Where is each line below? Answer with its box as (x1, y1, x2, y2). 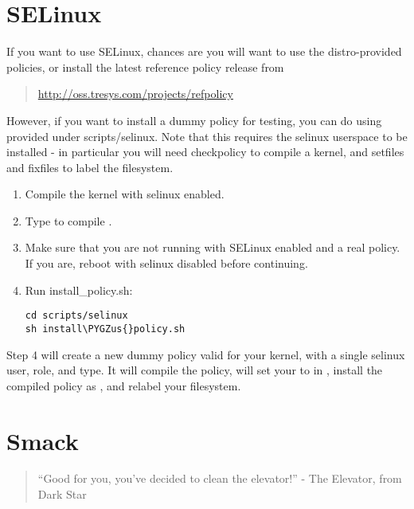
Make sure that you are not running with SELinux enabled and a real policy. (25, 239, 400, 256)
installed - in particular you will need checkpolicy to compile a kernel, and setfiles (6, 143, 404, 160)
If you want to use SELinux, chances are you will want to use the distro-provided (6, 43, 402, 60)
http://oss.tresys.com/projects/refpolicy (37, 85, 233, 102)
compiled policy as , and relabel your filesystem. (6, 377, 241, 393)
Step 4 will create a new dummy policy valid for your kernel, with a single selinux (6, 346, 405, 362)
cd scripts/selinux (25, 310, 128, 322)
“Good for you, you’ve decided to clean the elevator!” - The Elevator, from (37, 470, 402, 487)
